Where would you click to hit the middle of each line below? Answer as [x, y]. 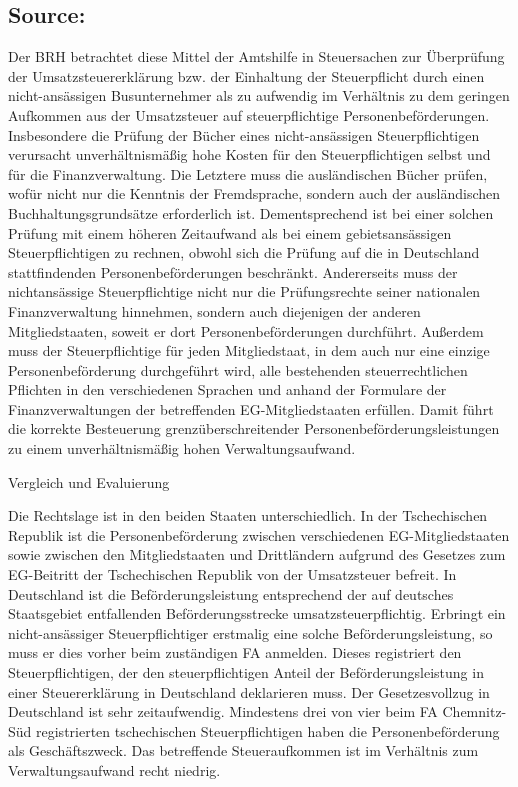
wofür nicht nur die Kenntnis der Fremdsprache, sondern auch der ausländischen [254, 193]
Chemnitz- [474, 711]
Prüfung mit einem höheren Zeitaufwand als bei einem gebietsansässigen [230, 232]
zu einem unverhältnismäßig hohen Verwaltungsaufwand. [182, 448]
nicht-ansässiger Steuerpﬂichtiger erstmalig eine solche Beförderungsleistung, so [250, 632]
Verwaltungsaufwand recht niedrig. [114, 769]
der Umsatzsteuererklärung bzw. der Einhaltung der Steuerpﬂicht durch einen [246, 75]
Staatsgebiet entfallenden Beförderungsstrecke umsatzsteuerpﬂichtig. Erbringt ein [257, 613]
